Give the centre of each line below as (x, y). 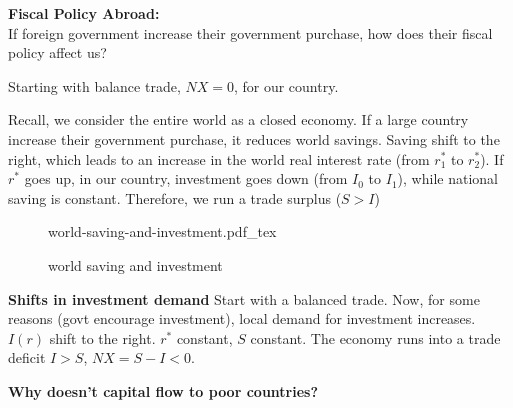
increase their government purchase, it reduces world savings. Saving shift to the (254, 138)
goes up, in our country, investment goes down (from (186, 178)
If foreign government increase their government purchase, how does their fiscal (250, 32)
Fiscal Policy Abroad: (84, 13)
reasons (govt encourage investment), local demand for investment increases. (242, 318)
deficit (27, 357)
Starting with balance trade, (94, 85)
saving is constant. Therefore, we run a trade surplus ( (175, 197)
